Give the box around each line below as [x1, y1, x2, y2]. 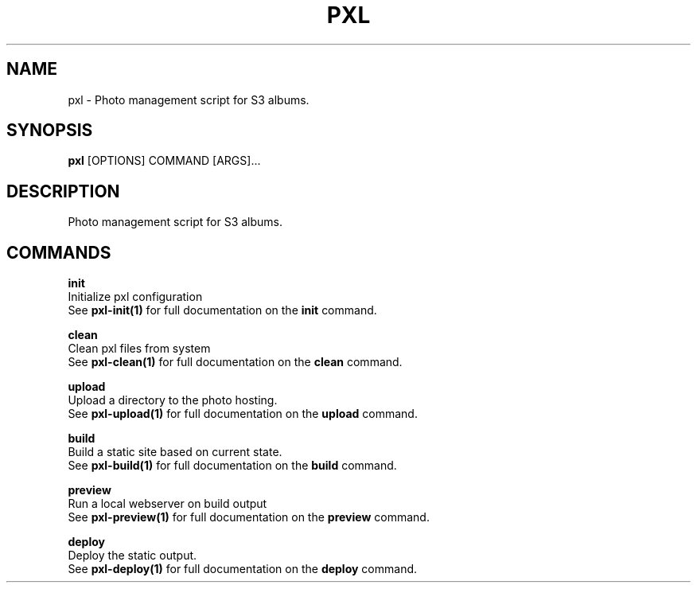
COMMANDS [6, 242, 111, 263]
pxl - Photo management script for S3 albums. [68, 92, 310, 107]
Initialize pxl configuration [68, 290, 203, 304]
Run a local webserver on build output [68, 497, 267, 511]
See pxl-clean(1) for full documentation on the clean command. [68, 355, 403, 369]
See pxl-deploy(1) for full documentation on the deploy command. [68, 562, 418, 576]
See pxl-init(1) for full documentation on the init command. [68, 303, 377, 318]
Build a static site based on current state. [68, 445, 282, 459]
